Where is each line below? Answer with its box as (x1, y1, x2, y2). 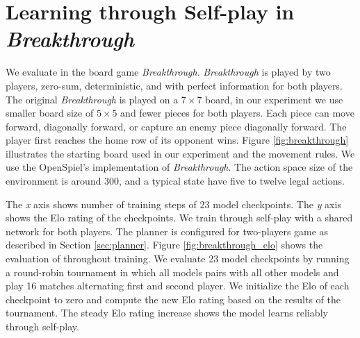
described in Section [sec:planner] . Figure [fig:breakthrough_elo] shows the (6, 237, 323, 252)
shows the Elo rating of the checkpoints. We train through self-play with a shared (6, 210, 353, 225)
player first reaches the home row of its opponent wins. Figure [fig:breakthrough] (6, 133, 349, 147)
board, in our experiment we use (205, 92, 343, 106)
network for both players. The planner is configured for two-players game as (6, 223, 329, 238)
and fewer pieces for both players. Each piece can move (120, 105, 354, 120)
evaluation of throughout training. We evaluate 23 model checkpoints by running (6, 251, 350, 266)
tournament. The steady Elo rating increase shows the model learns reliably (6, 305, 328, 320)
